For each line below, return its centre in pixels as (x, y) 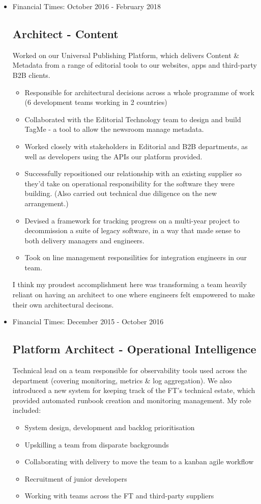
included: (27, 410)
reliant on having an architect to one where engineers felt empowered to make (134, 295)
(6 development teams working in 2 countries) (96, 102)
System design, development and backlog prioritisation (110, 427)
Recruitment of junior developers (76, 478)
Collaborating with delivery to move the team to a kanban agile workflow (139, 461)
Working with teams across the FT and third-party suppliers (119, 496)
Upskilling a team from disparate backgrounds (97, 444)
